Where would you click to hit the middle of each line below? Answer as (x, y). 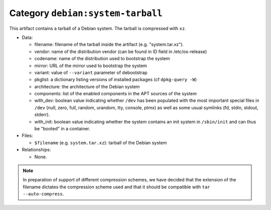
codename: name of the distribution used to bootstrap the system (102, 59)
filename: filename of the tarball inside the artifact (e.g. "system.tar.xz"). (109, 45)
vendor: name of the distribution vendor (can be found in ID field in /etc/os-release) (121, 51)
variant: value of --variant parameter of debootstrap (91, 72)
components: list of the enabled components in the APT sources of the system (116, 94)
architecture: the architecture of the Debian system (87, 86)
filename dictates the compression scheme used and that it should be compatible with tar (116, 187)
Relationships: (36, 150)
